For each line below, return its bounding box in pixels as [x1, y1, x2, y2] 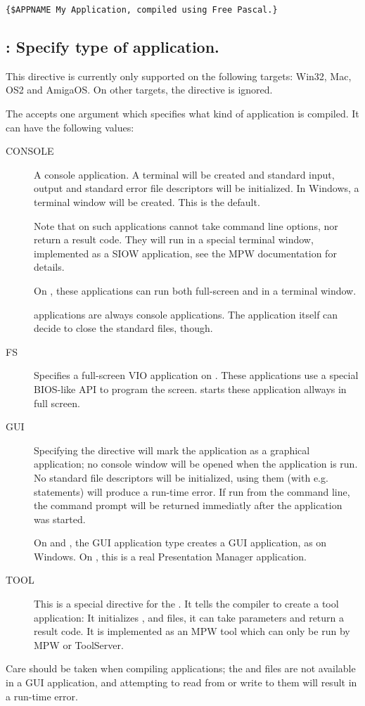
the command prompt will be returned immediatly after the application [34, 498, 342, 513]
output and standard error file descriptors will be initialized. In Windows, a [34, 181, 359, 195]
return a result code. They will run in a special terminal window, [34, 232, 314, 247]
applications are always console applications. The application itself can [34, 307, 338, 321]
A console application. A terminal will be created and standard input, [34, 167, 335, 181]
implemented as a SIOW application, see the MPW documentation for [34, 245, 337, 260]
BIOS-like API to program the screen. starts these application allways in [34, 381, 347, 396]
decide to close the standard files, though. [34, 321, 213, 335]
